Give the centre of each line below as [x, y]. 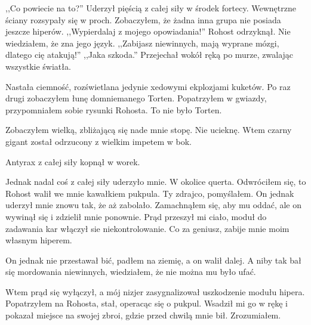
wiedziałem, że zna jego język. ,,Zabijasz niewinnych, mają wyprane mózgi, [142, 43]
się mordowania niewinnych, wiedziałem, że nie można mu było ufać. [131, 272]
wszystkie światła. [38, 66]
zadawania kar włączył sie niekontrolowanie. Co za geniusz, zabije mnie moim [147, 228]
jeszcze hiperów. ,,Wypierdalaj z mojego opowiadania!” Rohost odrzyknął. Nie [148, 31]
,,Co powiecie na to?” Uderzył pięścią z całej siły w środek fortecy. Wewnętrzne [151, 8]
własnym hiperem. [39, 240]
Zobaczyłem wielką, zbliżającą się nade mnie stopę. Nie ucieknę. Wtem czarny [149, 130]
